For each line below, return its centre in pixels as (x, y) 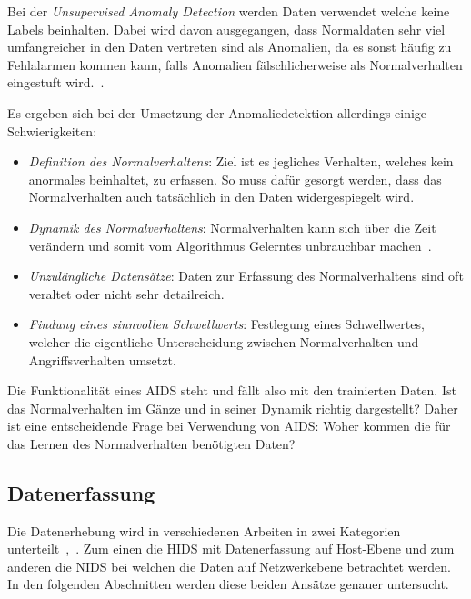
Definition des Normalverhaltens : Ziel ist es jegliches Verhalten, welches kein (241, 161)
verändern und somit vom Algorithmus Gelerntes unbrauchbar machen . (230, 245)
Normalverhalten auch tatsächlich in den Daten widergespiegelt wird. (221, 197)
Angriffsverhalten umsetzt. (102, 359)
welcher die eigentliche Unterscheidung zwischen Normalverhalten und (224, 341)
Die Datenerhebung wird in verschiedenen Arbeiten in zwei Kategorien (204, 530)
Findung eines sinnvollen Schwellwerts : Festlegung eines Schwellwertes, (226, 324)
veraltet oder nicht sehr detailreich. (126, 293)
